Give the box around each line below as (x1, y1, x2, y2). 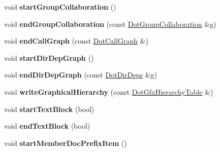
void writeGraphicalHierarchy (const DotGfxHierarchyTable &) (4, 86, 213, 97)
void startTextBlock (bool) (4, 103, 95, 114)
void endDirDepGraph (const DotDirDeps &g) (4, 69, 157, 80)
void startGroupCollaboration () (4, 2, 116, 12)
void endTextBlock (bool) (4, 121, 90, 131)
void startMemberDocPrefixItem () (4, 137, 127, 148)
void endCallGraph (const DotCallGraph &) (4, 35, 148, 46)
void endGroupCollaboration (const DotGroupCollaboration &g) (4, 18, 216, 29)
